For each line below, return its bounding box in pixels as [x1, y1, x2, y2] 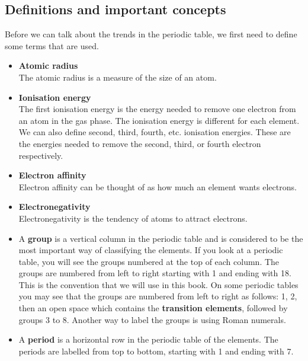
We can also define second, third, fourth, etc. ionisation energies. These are [18, 126, 291, 138]
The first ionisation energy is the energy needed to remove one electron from [18, 103, 296, 115]
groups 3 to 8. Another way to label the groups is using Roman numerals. [18, 313, 286, 325]
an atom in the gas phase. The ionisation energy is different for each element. [18, 114, 300, 126]
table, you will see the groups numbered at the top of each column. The [18, 255, 280, 267]
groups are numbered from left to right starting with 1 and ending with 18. [18, 267, 291, 279]
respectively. [18, 149, 63, 161]
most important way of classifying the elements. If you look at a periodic [18, 244, 283, 256]
